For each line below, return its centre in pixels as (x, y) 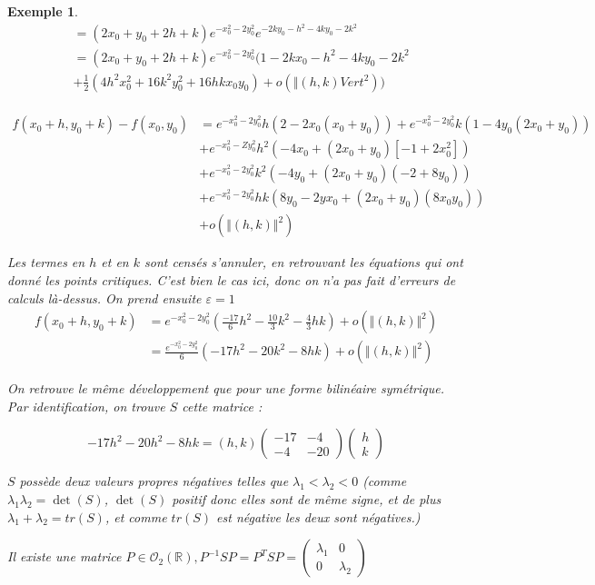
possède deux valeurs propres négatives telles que (154, 481)
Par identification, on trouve (86, 406)
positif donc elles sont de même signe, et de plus (307, 499)
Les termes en (46, 262)
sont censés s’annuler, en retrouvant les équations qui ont (304, 262)
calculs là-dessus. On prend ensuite (104, 297)
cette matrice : (222, 406)
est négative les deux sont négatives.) (318, 516)
